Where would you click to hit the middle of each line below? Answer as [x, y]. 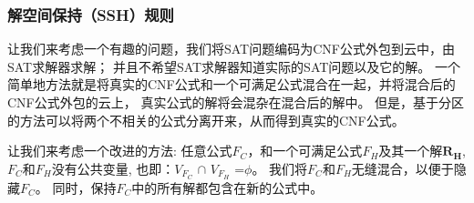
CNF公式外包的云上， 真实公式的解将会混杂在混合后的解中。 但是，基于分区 [236, 102]
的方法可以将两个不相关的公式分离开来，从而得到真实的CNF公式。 [206, 120]
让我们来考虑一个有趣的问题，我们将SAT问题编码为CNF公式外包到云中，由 [231, 49]
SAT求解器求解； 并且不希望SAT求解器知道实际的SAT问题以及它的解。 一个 [234, 66]
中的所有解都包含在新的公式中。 [227, 187]
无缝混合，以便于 [402, 168]
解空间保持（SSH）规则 [91, 14]
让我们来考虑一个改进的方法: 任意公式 [120, 151]
